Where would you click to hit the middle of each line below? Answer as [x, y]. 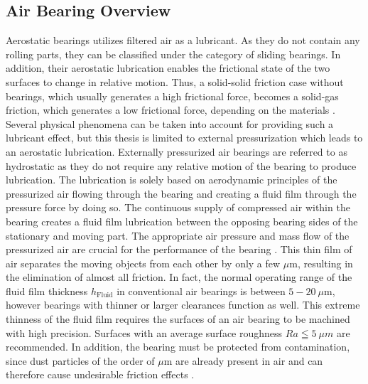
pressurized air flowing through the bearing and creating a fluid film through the [181, 193]
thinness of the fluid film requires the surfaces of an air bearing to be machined [178, 319]
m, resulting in [321, 263]
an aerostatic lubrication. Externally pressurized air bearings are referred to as [177, 151]
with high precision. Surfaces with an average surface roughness [144, 332]
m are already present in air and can [243, 360]
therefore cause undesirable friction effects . [100, 374]
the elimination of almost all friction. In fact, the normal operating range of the [179, 277]
